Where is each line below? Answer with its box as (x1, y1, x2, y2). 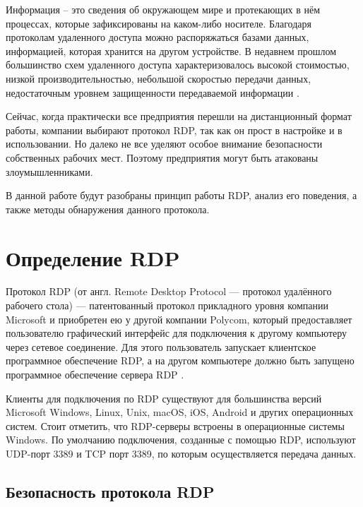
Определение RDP (6, 243, 180, 272)
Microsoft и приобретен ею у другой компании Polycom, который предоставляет (6, 311, 352, 326)
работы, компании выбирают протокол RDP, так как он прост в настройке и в (6, 122, 343, 137)
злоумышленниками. (6, 164, 93, 179)
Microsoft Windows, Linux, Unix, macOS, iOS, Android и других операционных (6, 405, 354, 419)
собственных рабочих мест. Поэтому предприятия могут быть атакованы (6, 150, 319, 165)
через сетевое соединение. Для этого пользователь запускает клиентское (6, 339, 316, 354)
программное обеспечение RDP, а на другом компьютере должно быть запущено (6, 353, 355, 368)
